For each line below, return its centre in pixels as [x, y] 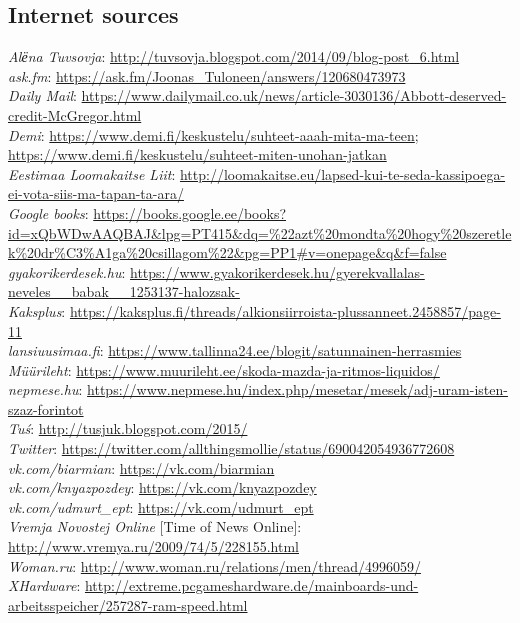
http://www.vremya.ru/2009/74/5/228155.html [153, 546]
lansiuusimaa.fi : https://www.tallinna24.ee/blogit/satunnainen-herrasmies [235, 350]
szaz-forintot [46, 408]
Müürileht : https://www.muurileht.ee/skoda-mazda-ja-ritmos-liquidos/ [224, 369]
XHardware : [44, 585]
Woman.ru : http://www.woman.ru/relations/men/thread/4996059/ [214, 565]
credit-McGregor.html [75, 114]
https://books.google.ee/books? [190, 212]
